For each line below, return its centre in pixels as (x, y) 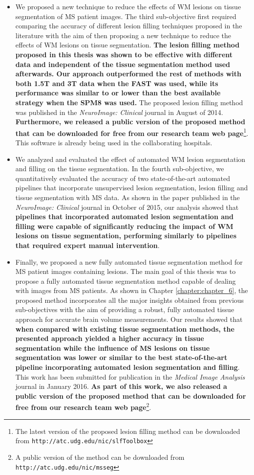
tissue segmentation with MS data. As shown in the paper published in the (127, 197)
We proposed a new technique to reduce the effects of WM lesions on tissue (128, 6)
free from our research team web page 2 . (83, 407)
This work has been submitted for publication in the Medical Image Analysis (130, 376)
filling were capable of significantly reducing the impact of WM (124, 226)
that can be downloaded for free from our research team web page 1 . (132, 132)
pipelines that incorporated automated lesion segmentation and (124, 216)
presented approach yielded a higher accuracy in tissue (110, 338)
